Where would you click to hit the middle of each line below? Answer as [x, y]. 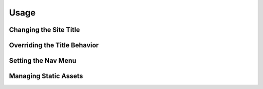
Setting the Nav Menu [43, 61]
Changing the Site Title [45, 30]
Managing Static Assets [46, 76]
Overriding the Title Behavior [54, 45]
